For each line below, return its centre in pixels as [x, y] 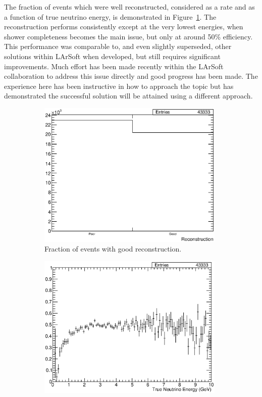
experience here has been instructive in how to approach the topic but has [119, 86]
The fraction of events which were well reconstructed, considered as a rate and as [129, 7]
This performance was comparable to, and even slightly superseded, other [118, 46]
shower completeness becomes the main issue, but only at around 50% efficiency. [128, 36]
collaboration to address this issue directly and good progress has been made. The [131, 76]
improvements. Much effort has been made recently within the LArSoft [114, 66]
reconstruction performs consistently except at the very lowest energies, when [124, 27]
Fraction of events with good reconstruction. [113, 249]
